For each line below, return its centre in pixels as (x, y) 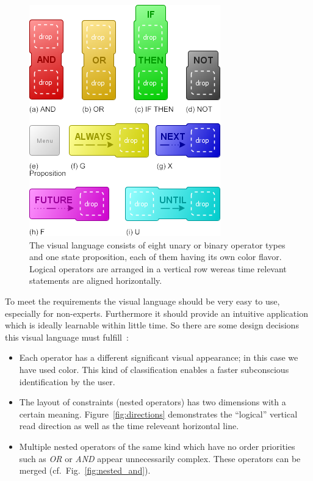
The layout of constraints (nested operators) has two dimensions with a (153, 402)
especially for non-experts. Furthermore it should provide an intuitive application (156, 313)
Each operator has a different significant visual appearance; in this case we (159, 357)
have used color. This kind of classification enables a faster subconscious (154, 369)
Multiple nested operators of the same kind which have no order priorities (157, 446)
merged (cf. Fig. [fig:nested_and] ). (85, 470)
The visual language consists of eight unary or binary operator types (157, 244)
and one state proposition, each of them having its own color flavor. (156, 257)
